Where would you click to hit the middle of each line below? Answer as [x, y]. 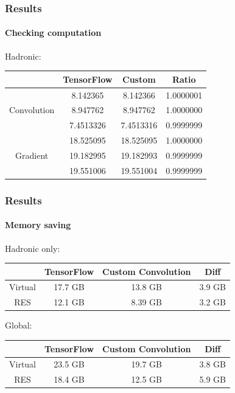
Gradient [32, 155]
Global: [19, 325]
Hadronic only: [33, 248]
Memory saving [38, 225]
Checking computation [53, 33]
